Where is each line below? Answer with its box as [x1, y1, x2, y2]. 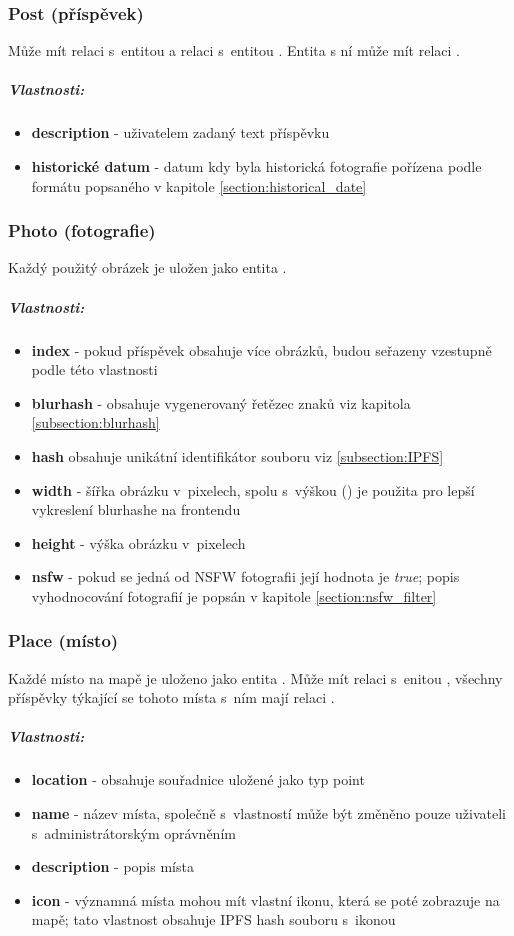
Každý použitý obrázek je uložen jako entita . [8, 257, 287, 278]
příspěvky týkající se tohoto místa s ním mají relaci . [8, 687, 335, 708]
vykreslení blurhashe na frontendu [31, 499, 241, 520]
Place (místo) [8, 628, 119, 653]
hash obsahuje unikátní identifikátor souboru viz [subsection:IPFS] [31, 445, 444, 466]
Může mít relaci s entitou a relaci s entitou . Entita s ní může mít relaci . [8, 40, 460, 61]
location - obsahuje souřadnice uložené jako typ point [31, 769, 365, 790]
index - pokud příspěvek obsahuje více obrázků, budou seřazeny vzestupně [31, 339, 492, 360]
